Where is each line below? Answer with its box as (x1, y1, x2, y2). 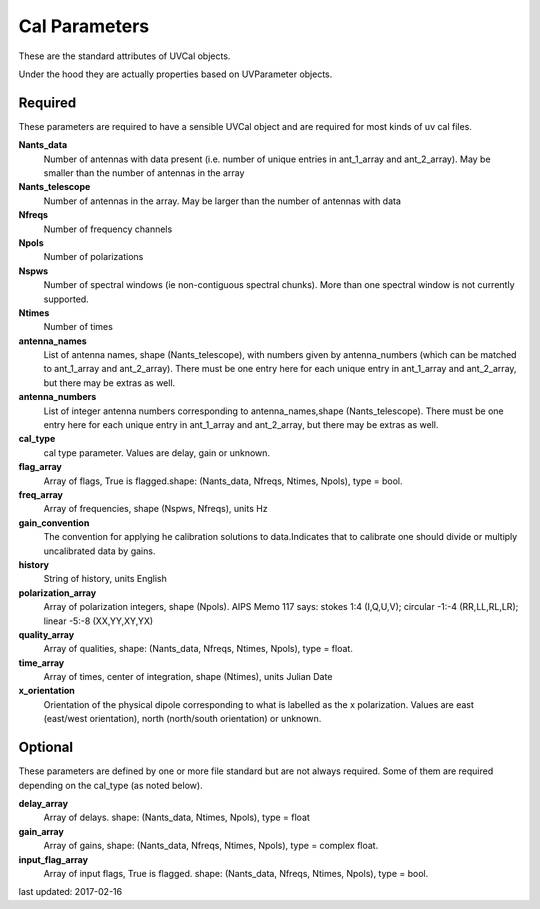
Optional (18, 739, 74, 756)
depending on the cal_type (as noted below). (18, 779, 204, 791)
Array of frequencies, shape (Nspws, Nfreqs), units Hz (43, 503, 269, 515)
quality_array (18, 628, 75, 640)
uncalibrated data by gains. (43, 545, 156, 557)
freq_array (18, 489, 64, 500)
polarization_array (18, 586, 97, 599)
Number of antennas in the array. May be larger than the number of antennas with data (43, 195, 402, 207)
